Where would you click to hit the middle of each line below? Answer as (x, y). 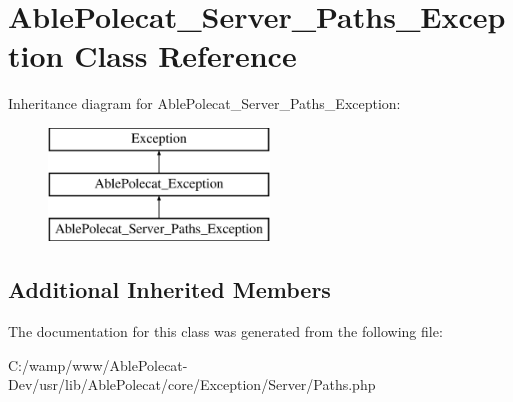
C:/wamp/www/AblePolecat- (98, 364)
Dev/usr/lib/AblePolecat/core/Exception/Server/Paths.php (192, 384)
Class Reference (185, 55)
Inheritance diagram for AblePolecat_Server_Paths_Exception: (204, 103)
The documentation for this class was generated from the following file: (225, 331)
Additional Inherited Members (169, 289)
